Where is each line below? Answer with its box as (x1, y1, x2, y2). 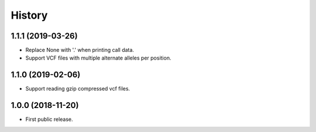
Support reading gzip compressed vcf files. (25, 85, 130, 92)
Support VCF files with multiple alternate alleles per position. (25, 54, 171, 61)
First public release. (25, 116, 73, 123)
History (11, 9, 48, 22)
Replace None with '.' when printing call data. (25, 47, 135, 54)
